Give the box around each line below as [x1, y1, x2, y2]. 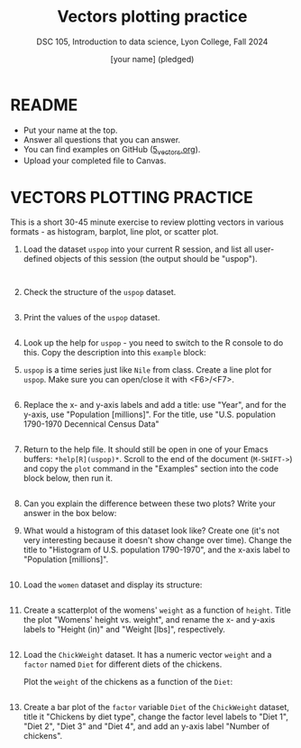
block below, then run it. [23, 473, 114, 484]
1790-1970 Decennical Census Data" [23, 419, 160, 429]
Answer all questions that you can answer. [23, 134, 181, 145]
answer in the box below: [23, 508, 117, 519]
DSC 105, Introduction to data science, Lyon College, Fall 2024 [36, 36, 269, 47]
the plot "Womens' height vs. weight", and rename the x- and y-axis [23, 614, 276, 625]
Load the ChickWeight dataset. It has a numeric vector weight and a [23, 650, 272, 660]
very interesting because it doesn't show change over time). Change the [23, 535, 292, 546]
